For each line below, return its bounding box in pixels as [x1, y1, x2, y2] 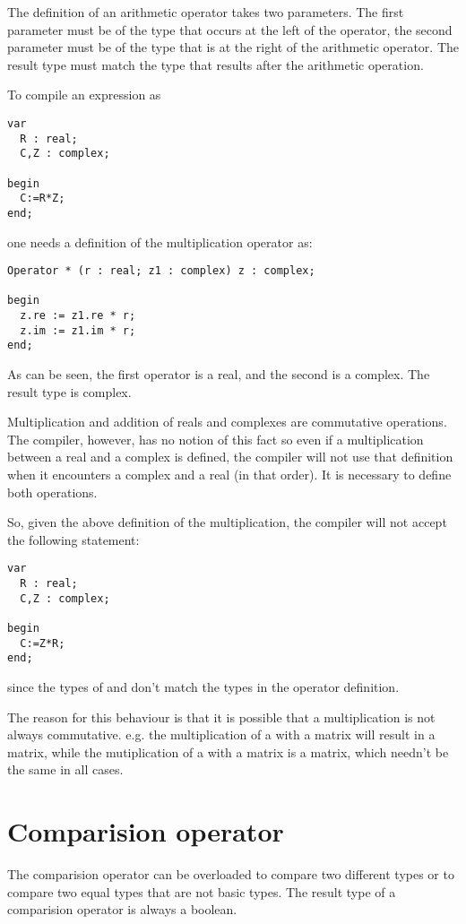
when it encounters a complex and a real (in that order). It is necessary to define [7, 465, 452, 484]
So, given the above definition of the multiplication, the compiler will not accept [7, 513, 447, 531]
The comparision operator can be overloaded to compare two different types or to [7, 865, 454, 884]
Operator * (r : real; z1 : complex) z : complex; [7, 264, 315, 278]
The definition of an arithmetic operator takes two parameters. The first [7, 3, 404, 21]
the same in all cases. [7, 760, 124, 779]
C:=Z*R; [20, 636, 65, 650]
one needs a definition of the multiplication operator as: [7, 232, 313, 251]
